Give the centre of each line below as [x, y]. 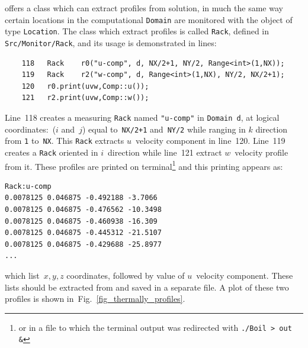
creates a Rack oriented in [52, 152]
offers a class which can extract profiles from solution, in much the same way [144, 8]
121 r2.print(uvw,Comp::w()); [85, 98]
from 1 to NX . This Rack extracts [65, 141]
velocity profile [262, 152]
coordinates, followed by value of [126, 275]
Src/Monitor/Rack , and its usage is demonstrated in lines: [111, 42]
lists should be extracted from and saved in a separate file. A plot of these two [147, 287]
